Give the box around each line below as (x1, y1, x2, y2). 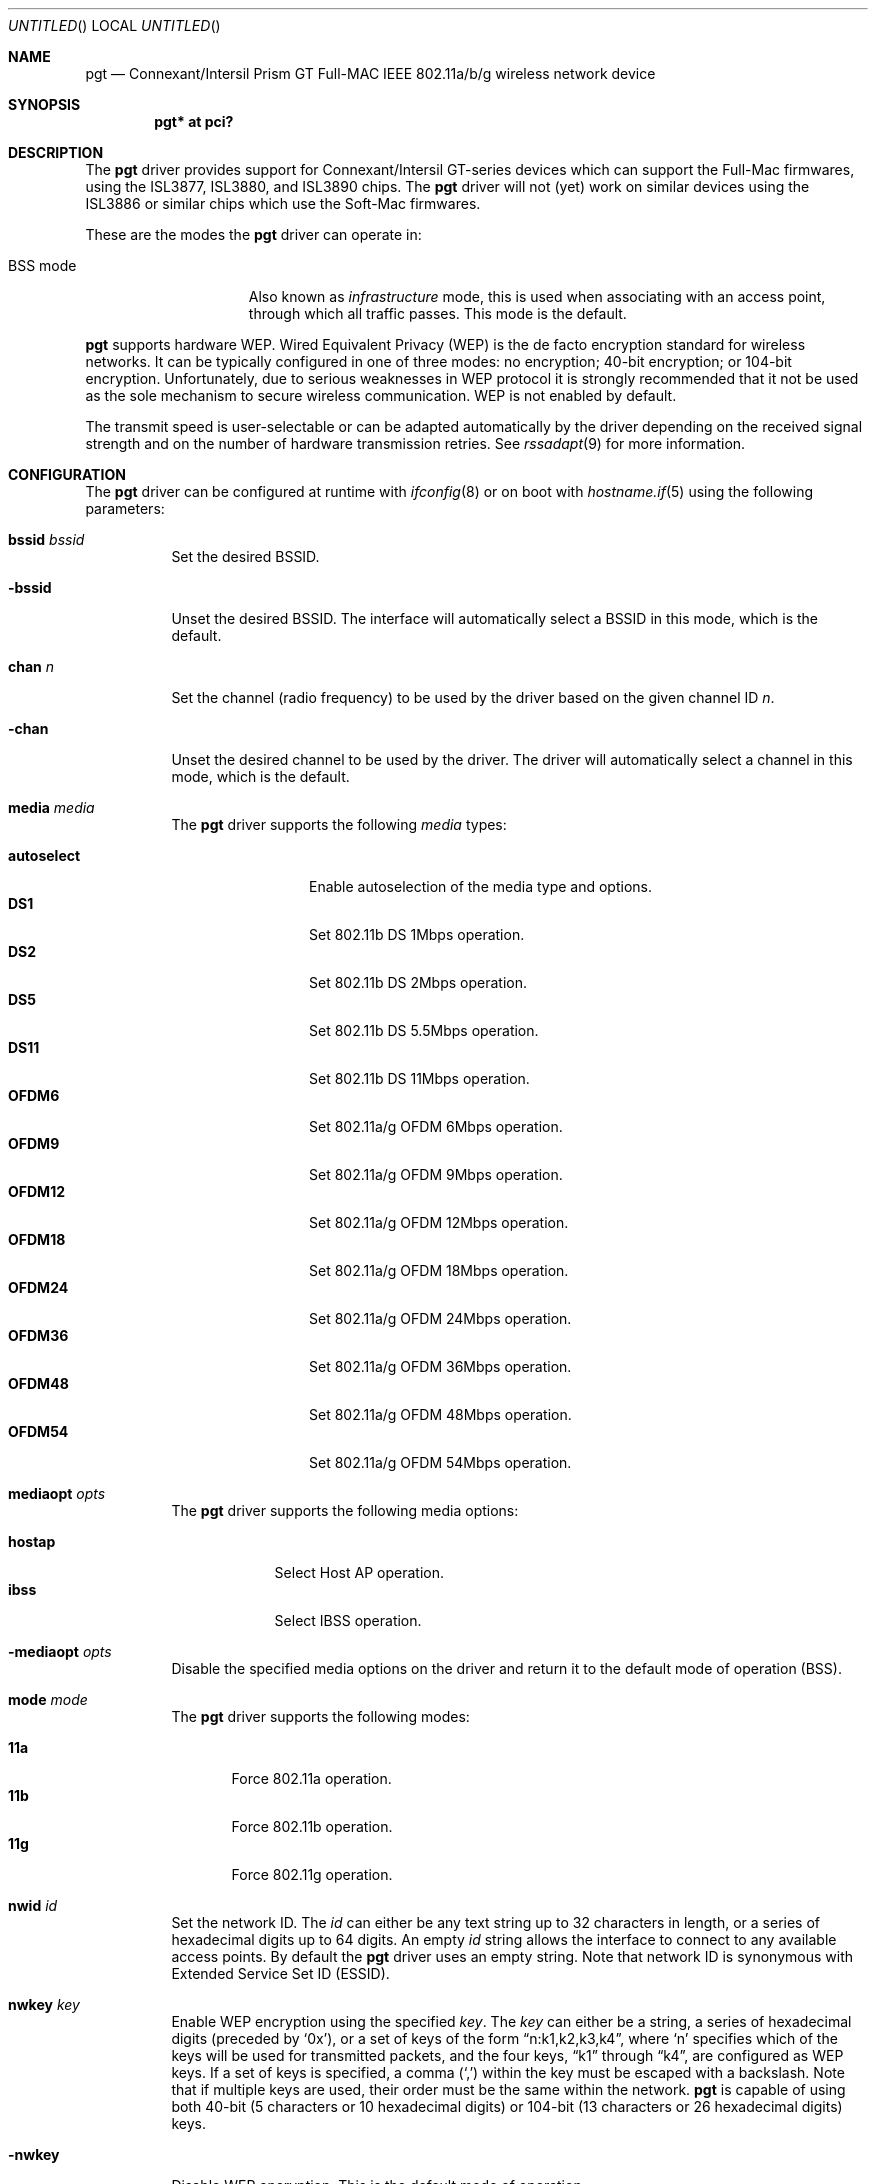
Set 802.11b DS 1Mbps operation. (309, 926, 525, 943)
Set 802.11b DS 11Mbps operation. (309, 1070, 530, 1087)
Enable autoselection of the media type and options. (309, 878, 652, 895)
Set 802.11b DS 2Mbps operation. (309, 974, 528, 991)
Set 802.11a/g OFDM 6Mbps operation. (309, 1118, 563, 1135)
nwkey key (8, 1996, 80, 2013)
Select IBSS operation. (274, 1612, 422, 1629)
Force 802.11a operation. (231, 1770, 392, 1787)
